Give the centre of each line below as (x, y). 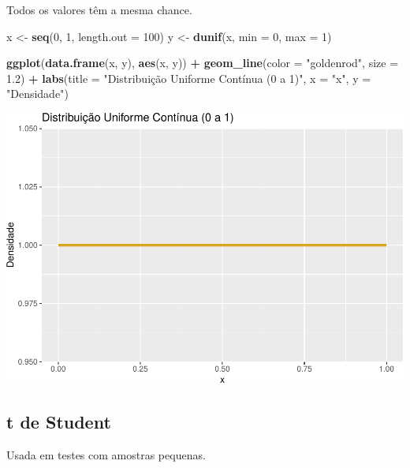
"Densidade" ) (37, 94)
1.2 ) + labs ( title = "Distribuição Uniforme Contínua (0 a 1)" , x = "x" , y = (189, 78)
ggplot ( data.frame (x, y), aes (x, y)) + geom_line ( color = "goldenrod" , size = (203, 63)
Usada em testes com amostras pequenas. (106, 454)
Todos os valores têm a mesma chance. (99, 9)
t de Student (59, 421)
